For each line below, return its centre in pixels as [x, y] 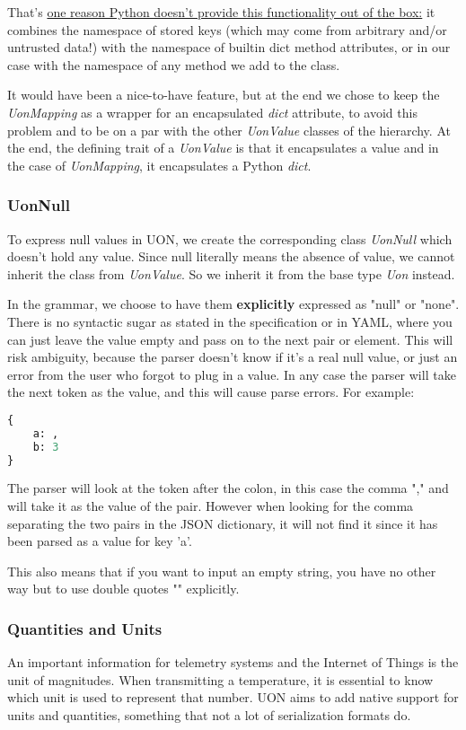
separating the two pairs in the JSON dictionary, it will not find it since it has [223, 523]
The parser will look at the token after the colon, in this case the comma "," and [228, 488]
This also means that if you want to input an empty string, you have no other [222, 571]
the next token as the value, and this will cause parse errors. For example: [211, 392]
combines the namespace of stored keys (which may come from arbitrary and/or [227, 29]
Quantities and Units [85, 628]
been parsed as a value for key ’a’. [100, 541]
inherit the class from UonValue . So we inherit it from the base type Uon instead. [231, 273]
